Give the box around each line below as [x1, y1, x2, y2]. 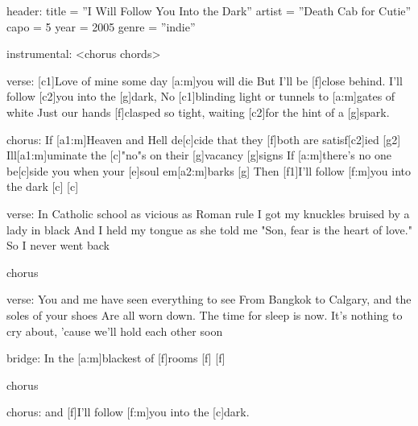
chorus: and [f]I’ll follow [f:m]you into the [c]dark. [6, 403, 250, 420]
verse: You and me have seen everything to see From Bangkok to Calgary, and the [6, 291, 412, 308]
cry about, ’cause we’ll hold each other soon [6, 322, 223, 339]
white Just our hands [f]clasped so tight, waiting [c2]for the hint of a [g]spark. [6, 103, 390, 120]
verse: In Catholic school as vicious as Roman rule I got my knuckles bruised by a [6, 205, 410, 221]
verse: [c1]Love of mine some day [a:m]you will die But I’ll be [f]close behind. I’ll [6, 72, 403, 89]
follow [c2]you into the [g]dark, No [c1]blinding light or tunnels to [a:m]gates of [6, 88, 395, 105]
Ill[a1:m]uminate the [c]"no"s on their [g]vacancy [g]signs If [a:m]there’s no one [6, 147, 391, 163]
